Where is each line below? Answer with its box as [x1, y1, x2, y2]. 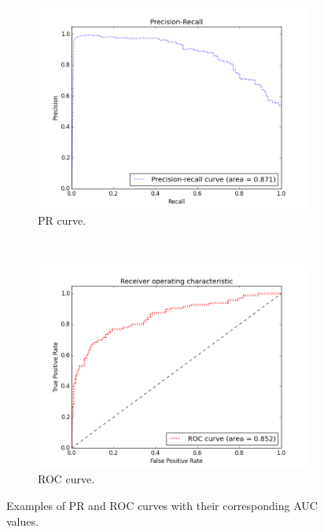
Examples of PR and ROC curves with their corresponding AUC [6, 497, 318, 513]
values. [6, 512, 39, 529]
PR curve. [38, 211, 87, 228]
